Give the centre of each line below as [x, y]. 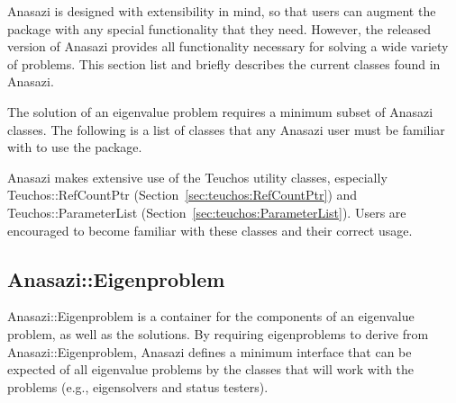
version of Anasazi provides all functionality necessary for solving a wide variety [228, 46]
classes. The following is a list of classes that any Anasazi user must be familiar [226, 129]
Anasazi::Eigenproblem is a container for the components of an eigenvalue [211, 316]
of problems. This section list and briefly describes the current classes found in [224, 63]
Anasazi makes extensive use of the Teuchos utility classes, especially [197, 177]
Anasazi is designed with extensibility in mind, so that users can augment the [222, 11]
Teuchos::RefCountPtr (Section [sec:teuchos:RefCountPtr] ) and [182, 195]
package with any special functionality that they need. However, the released [219, 28]
